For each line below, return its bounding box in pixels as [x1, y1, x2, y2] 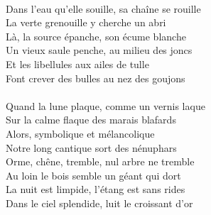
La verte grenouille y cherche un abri [6, 15, 166, 30]
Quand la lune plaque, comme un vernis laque [6, 98, 205, 113]
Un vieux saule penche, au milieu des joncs [6, 43, 193, 57]
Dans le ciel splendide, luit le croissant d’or [6, 195, 193, 210]
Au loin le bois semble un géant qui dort [6, 167, 181, 182]
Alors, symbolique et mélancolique [6, 126, 155, 140]
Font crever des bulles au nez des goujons [6, 70, 185, 85]
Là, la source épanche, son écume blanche [6, 28, 186, 43]
